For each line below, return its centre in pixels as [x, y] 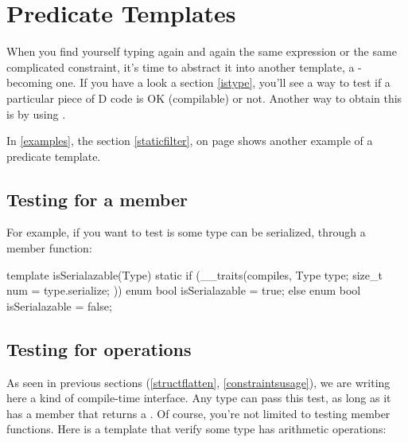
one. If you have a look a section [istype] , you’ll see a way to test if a [223, 82]
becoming [29, 82]
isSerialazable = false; [59, 305]
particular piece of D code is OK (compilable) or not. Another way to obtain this [204, 98]
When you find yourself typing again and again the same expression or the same [202, 51]
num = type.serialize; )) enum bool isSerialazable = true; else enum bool [184, 290]
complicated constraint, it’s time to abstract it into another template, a [181, 66]
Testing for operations [99, 348]
